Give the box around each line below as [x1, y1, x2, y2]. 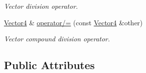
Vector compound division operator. [4, 34, 110, 44]
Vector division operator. [4, 1, 78, 11]
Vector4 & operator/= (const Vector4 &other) [4, 17, 143, 27]
